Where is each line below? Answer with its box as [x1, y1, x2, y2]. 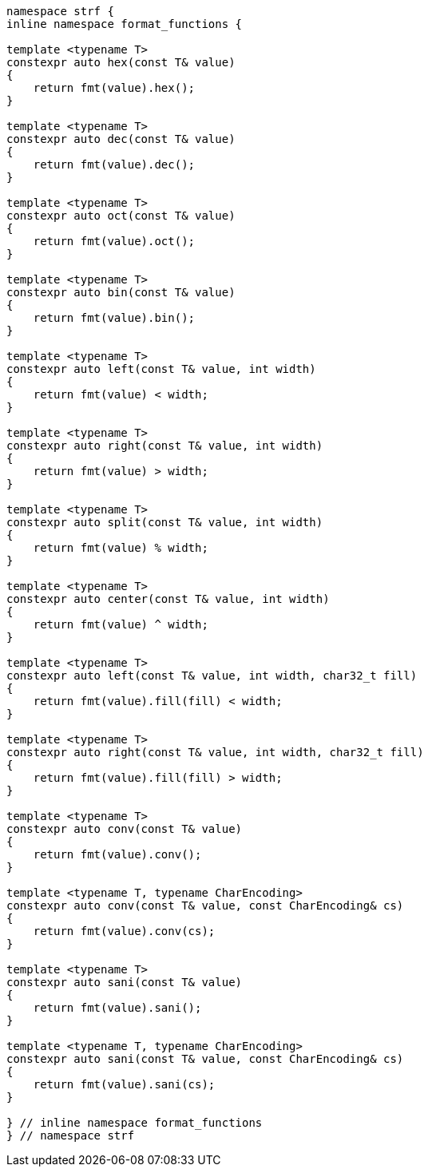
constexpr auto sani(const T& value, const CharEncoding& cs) [6, 1052, 404, 1065]
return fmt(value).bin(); [33, 311, 196, 324]
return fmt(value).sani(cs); [33, 1078, 216, 1091]
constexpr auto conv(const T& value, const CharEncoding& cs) [6, 899, 404, 912]
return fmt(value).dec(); [33, 158, 196, 171]
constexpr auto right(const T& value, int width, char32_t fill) [6, 746, 424, 759]
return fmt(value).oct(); [33, 235, 196, 248]
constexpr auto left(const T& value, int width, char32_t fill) [6, 669, 418, 682]
